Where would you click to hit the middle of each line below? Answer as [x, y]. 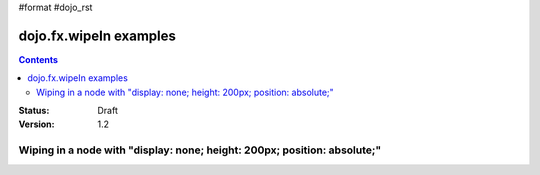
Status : [34, 111]
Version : [36, 124]
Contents [38, 59]
